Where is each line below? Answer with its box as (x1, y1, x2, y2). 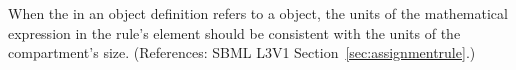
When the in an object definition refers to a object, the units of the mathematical (8, 3, 508, 23)
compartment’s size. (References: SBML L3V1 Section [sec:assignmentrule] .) (8, 42, 476, 63)
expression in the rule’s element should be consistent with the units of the (8, 22, 461, 43)
